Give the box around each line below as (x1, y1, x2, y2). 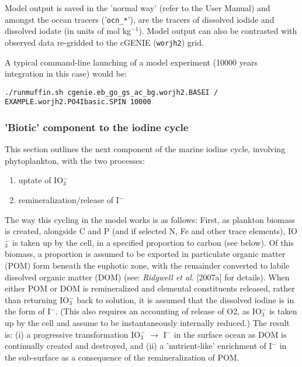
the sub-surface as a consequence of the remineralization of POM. (5, 351, 239, 363)
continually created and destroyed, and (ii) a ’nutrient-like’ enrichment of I (5, 339, 272, 352)
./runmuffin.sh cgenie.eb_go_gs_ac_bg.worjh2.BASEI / (5, 88, 218, 97)
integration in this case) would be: (5, 67, 127, 80)
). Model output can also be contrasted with (138, 25, 297, 37)
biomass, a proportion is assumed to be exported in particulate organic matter (5, 248, 286, 260)
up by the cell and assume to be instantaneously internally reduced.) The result (5, 316, 290, 328)
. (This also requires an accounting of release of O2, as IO (55, 305, 262, 317)
